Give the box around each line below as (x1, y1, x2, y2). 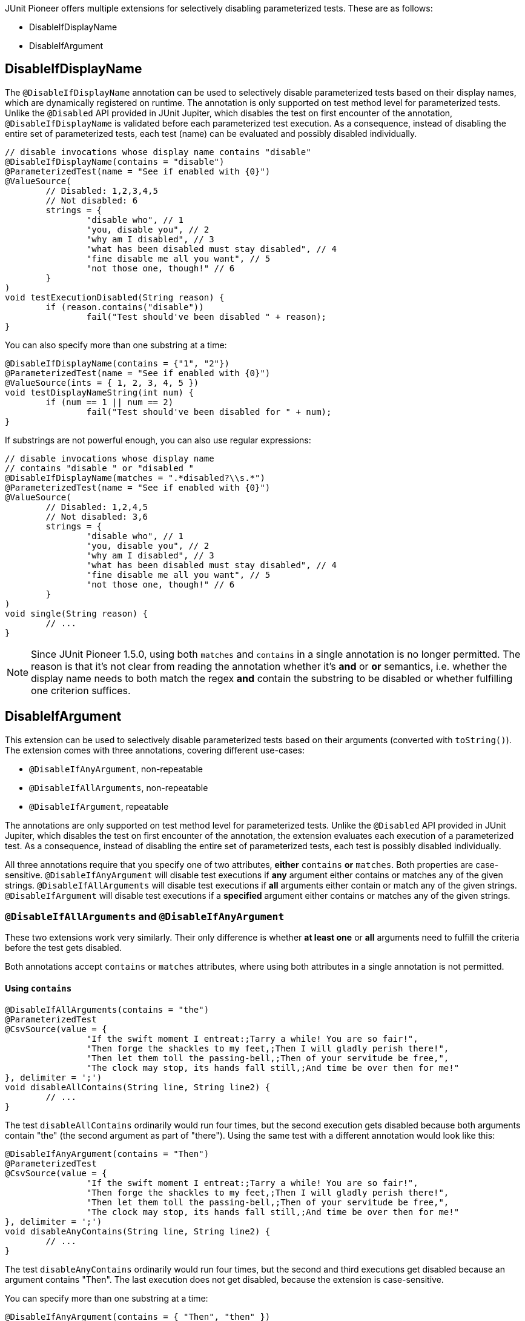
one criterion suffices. (31, 684, 131, 697)
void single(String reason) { (5, 608, 148, 618)
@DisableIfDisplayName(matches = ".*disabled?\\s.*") (5, 472, 265, 483)
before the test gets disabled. (5, 942, 122, 953)
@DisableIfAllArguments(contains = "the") (5, 1004, 210, 1015)
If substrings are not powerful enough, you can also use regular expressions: (5, 434, 311, 445)
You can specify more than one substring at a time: (5, 1293, 208, 1303)
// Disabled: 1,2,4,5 (45, 502, 148, 512)
